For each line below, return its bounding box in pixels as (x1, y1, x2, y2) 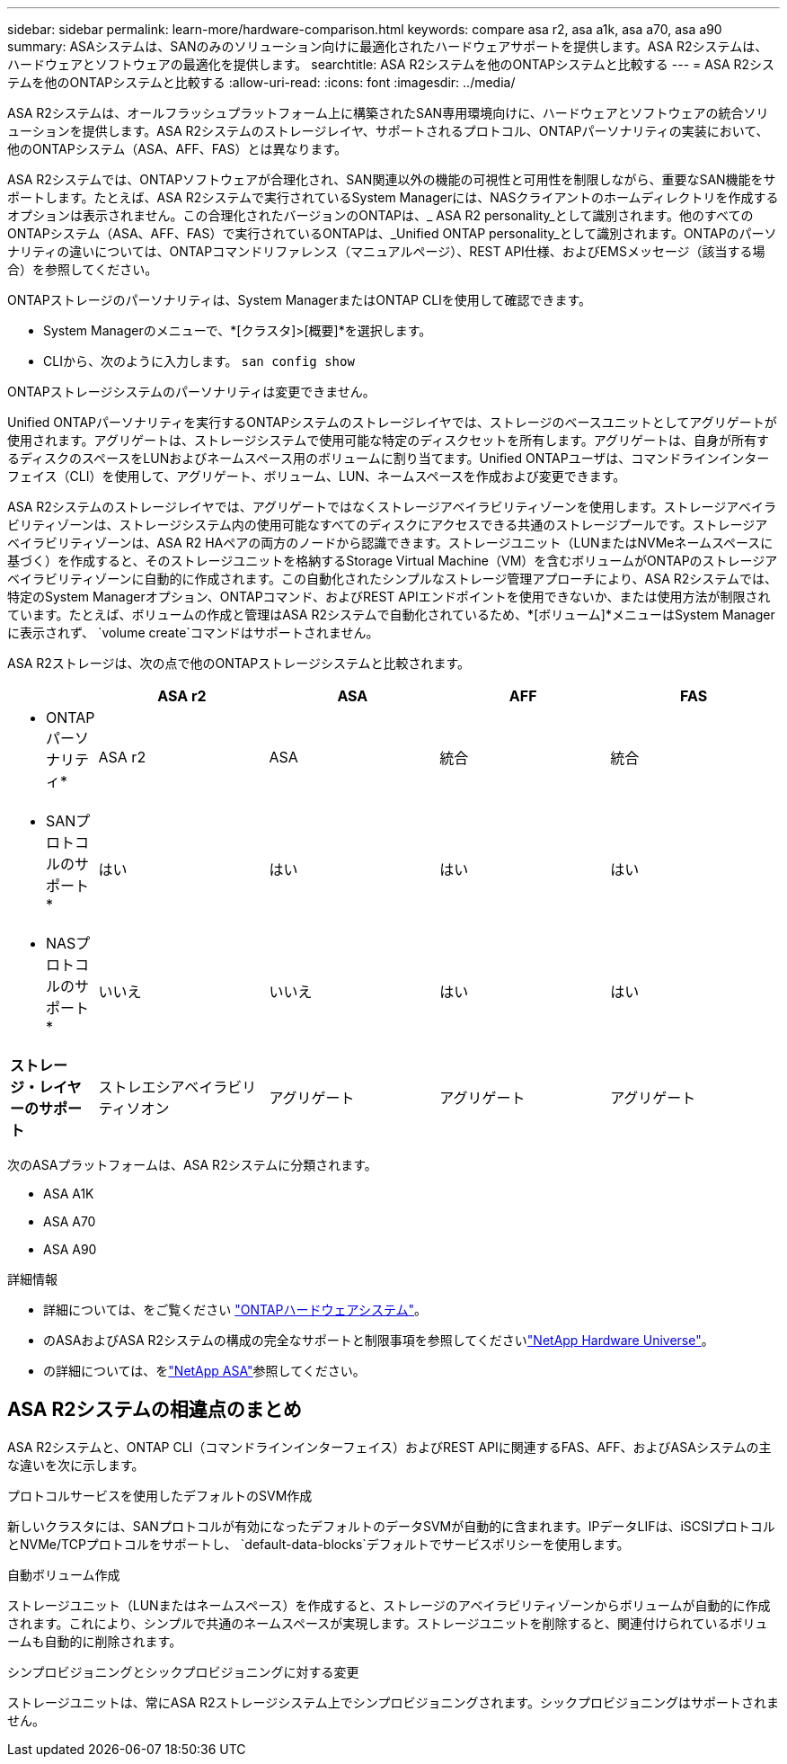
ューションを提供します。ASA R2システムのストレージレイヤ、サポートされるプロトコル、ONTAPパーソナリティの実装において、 (7, 123, 769, 138)
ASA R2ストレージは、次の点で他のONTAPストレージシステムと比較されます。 (7, 655, 471, 671)
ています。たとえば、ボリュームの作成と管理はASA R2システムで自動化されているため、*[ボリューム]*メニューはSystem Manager (7, 607, 775, 622)
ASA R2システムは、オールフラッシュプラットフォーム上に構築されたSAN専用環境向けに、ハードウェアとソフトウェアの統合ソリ (7, 105, 769, 120)
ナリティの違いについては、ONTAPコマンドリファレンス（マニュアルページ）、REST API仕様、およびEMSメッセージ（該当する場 (7, 244, 765, 259)
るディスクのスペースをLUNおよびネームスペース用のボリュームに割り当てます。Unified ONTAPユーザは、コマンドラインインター (7, 450, 770, 466)
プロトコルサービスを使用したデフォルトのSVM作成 (7, 1487, 313, 1503)
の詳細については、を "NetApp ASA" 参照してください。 (43, 1363, 366, 1378)
